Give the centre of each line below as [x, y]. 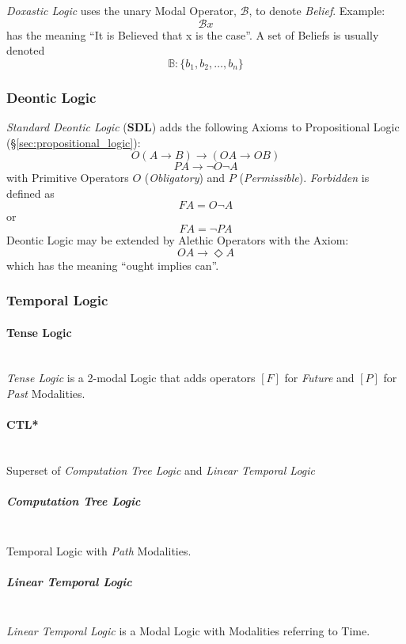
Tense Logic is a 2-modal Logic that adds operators [131, 378]
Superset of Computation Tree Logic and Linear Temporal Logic [161, 470]
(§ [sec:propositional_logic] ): [74, 142]
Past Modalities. [46, 393]
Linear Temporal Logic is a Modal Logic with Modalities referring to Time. [188, 631]
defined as [30, 193]
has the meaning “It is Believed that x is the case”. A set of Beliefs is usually [193, 34]
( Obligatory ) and [185, 178]
